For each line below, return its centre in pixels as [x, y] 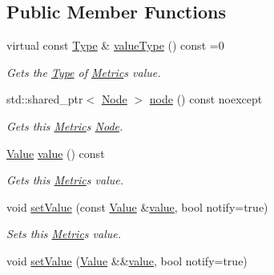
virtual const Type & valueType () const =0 [115, 45]
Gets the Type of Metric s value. [84, 72]
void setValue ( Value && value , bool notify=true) [127, 260]
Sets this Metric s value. [64, 234]
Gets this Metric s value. [65, 180]
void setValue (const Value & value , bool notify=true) [137, 206]
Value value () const [56, 153]
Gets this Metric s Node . [65, 125]
